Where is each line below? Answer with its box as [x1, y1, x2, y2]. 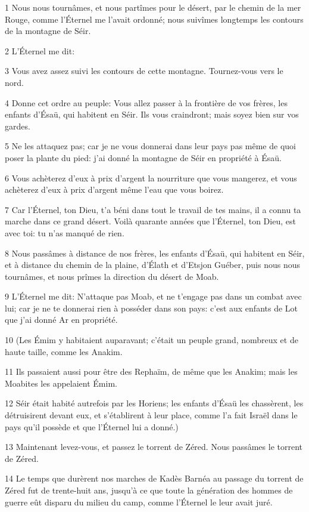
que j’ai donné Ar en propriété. [5, 313, 118, 326]
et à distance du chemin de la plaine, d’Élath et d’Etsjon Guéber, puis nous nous [5, 258, 301, 271]
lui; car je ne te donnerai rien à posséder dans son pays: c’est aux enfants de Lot [5, 301, 298, 314]
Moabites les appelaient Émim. [5, 377, 117, 389]
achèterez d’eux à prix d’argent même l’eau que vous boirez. [5, 183, 224, 196]
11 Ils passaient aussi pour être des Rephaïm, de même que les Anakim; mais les [5, 365, 298, 378]
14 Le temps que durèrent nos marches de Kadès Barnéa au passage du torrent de [5, 472, 304, 485]
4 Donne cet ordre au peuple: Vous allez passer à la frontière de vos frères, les [5, 96, 288, 109]
